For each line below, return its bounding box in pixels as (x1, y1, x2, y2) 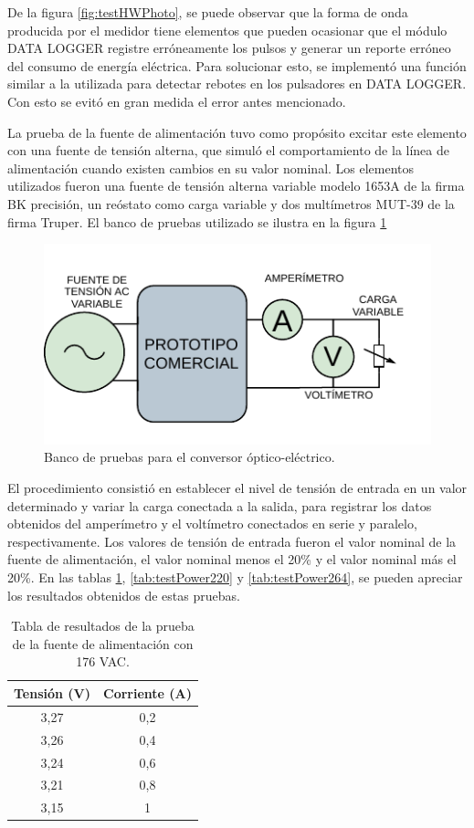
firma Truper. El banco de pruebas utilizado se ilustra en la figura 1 (7, 212, 387, 231)
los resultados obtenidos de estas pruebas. (7, 585, 240, 604)
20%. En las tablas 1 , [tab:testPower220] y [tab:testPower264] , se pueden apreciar (7, 568, 463, 587)
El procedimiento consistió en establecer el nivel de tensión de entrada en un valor (7, 478, 468, 498)
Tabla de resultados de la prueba (11, 616, 195, 635)
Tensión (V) (14, 683, 91, 702)
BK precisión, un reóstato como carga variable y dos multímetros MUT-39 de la (7, 194, 455, 213)
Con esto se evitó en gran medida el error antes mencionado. (7, 91, 346, 110)
